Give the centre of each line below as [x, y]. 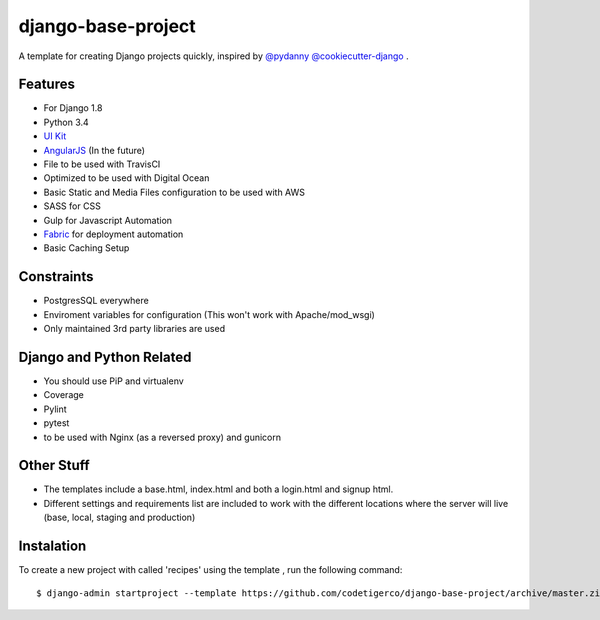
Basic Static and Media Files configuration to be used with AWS [174, 192]
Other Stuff [54, 465]
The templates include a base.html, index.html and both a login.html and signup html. [218, 489]
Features [46, 84]
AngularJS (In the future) [94, 150]
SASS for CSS [72, 206]
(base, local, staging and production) [119, 517]
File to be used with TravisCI [102, 164]
